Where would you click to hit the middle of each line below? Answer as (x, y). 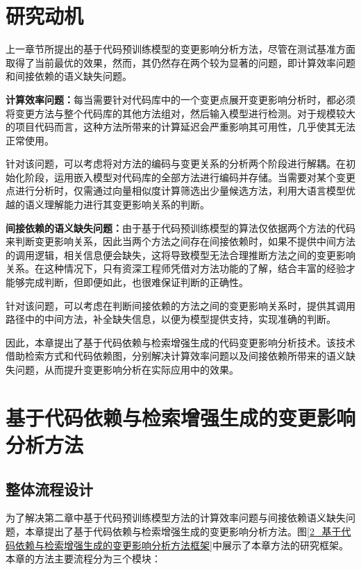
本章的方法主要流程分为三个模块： (83, 559)
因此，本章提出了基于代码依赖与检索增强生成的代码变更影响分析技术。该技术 (180, 342)
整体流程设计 (49, 488)
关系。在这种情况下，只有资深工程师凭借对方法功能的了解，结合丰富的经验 (176, 268)
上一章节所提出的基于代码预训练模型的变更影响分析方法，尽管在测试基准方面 (180, 49)
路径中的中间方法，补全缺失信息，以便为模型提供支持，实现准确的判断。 (171, 319)
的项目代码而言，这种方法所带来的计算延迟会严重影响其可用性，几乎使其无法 (180, 127)
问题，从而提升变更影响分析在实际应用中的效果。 (127, 369)
